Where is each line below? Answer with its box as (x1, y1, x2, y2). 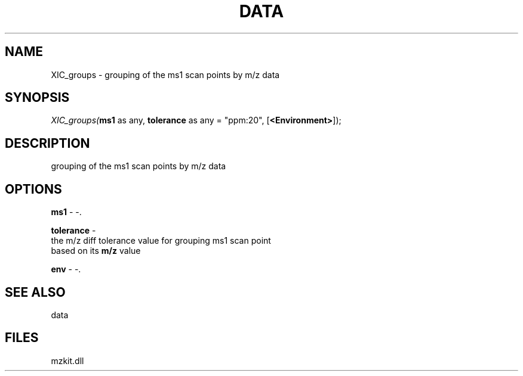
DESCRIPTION (5, 135, 90, 151)
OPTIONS (5, 181, 62, 197)
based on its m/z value (51, 246, 141, 256)
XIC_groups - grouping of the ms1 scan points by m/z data (51, 69, 280, 80)
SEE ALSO (5, 284, 66, 300)
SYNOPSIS (5, 90, 70, 105)
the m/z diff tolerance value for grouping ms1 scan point (51, 235, 271, 246)
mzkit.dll (51, 355, 84, 366)
